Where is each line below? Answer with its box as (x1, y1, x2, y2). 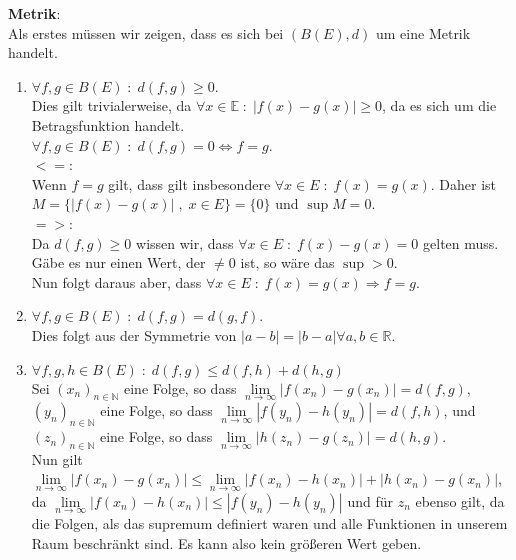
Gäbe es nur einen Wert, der (31, 252, 206, 273)
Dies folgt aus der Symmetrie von (31, 324, 237, 345)
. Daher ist (430, 173, 497, 194)
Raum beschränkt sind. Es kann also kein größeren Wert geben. (31, 532, 422, 553)
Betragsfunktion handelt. (31, 114, 185, 135)
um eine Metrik (376, 22, 471, 43)
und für (347, 490, 393, 511)
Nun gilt (31, 448, 83, 469)
